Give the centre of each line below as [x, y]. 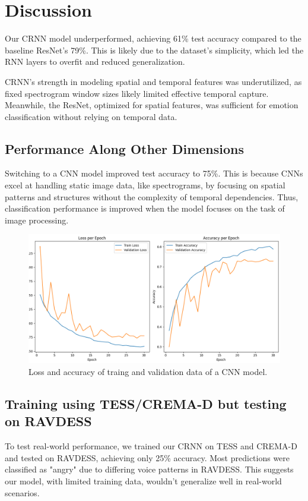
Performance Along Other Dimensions [125, 148]
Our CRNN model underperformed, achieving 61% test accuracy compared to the [153, 38]
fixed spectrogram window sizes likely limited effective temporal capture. [137, 93]
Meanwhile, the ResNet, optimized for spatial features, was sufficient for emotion [152, 105]
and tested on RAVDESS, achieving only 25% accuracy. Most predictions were [147, 457]
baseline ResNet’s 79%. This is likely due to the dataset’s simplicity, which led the [154, 50]
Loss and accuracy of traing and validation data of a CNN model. [148, 372]
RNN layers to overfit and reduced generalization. [95, 62]
